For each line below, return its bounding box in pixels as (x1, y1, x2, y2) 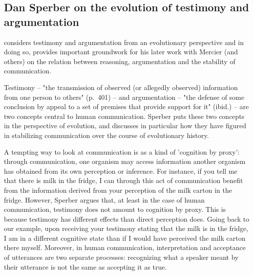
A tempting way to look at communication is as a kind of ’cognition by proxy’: (4, 146, 240, 157)
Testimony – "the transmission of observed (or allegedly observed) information (4, 82, 238, 92)
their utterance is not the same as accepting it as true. (4, 261, 167, 272)
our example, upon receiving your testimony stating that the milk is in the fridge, (4, 223, 249, 233)
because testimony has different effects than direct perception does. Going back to (4, 213, 250, 224)
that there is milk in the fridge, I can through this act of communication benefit (4, 175, 243, 185)
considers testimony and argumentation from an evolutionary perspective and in (4, 37, 244, 47)
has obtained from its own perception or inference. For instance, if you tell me (4, 165, 237, 176)
